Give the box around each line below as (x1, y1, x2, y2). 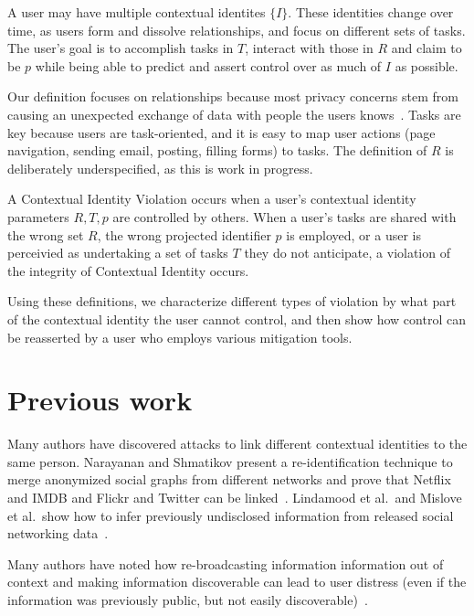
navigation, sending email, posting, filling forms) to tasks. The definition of (7, 141, 427, 160)
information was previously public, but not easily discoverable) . (7, 589, 368, 609)
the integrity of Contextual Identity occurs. (7, 260, 249, 280)
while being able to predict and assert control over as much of (35, 56, 382, 75)
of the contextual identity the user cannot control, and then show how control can (7, 309, 466, 328)
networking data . (7, 524, 109, 543)
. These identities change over (288, 3, 454, 21)
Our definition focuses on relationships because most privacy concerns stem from (7, 87, 458, 106)
